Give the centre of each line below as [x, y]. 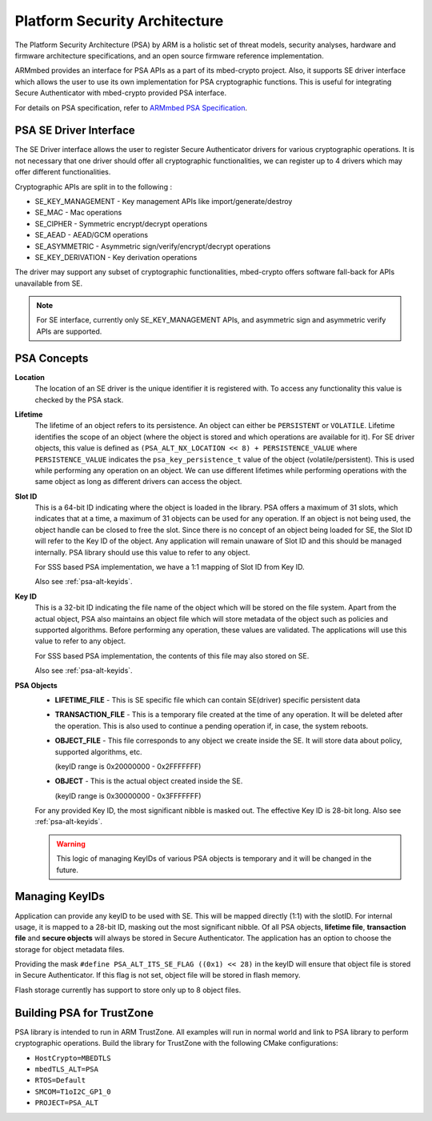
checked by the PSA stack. [79, 399]
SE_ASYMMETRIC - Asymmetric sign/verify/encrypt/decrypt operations [153, 246]
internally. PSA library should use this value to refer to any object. [143, 552]
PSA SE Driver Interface [75, 131]
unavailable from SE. [49, 283]
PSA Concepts [52, 358]
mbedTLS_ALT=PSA [67, 1069]
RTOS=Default [60, 1081]
